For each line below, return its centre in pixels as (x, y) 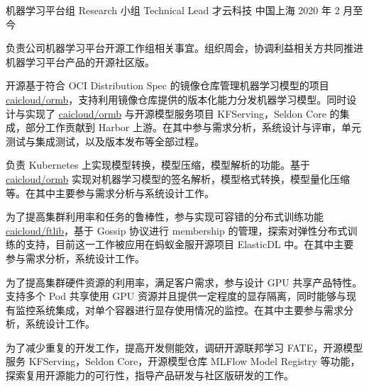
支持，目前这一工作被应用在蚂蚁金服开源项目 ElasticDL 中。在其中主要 (189, 244)
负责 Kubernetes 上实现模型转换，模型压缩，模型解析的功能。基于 (158, 165)
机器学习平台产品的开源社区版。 (80, 61)
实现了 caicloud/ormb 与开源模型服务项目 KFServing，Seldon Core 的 (182, 113)
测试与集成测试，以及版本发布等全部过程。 (105, 141)
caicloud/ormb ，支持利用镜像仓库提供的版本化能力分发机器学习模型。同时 (176, 99)
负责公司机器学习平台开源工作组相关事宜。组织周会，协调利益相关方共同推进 (184, 48)
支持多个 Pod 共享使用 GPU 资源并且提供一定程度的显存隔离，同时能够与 (176, 296)
